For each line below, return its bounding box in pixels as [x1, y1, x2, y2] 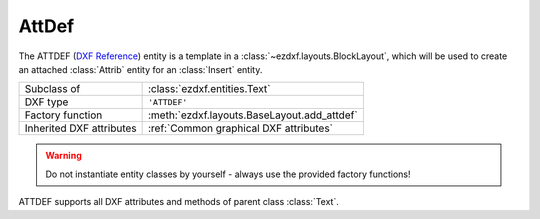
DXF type [24, 95, 69, 109]
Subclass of [24, 82, 81, 96]
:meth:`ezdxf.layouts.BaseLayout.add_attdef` [147, 108, 359, 122]
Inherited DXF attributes [24, 121, 137, 135]
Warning [45, 150, 82, 162]
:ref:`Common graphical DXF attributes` [147, 121, 334, 135]
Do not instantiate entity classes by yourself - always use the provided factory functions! [45, 168, 411, 180]
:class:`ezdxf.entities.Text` [147, 82, 271, 96]
